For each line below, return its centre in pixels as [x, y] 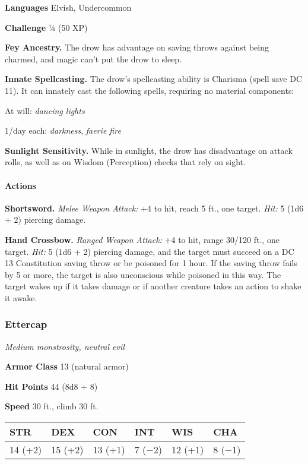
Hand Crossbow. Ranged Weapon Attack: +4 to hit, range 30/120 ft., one [142, 239]
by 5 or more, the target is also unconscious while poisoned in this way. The [143, 274]
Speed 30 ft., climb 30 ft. [52, 406]
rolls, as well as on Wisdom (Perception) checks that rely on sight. [125, 162]
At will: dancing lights [45, 110]
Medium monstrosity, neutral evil [65, 346]
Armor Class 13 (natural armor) [67, 366]
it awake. [21, 297]
